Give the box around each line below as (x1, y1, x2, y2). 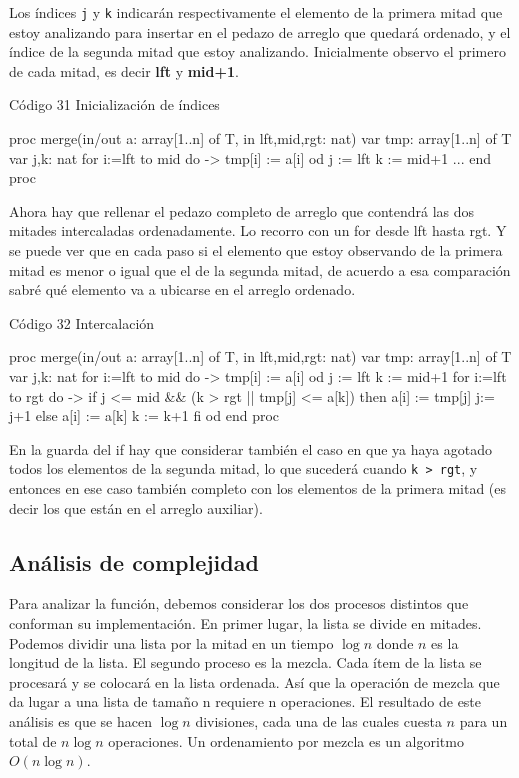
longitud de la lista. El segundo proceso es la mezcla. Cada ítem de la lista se (9, 652, 482, 673)
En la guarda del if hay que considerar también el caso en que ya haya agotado (9, 438, 493, 459)
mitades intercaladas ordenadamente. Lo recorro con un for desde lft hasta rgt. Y (9, 220, 507, 241)
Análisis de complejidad (9, 546, 259, 577)
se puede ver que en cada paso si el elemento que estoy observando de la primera (9, 240, 503, 260)
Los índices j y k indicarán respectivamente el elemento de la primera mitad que (9, 2, 503, 22)
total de (9, 730, 57, 751)
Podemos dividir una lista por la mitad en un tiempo (9, 632, 334, 653)
